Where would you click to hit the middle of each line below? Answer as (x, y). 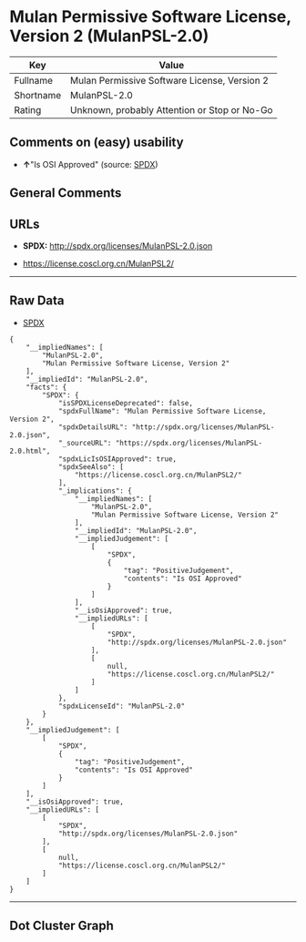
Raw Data (37, 301)
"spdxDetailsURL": (93, 427)
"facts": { (46, 387)
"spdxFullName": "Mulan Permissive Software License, (162, 411)
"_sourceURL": (85, 443)
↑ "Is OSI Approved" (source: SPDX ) (90, 164)
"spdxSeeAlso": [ (91, 466)
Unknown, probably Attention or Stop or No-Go (171, 109)
